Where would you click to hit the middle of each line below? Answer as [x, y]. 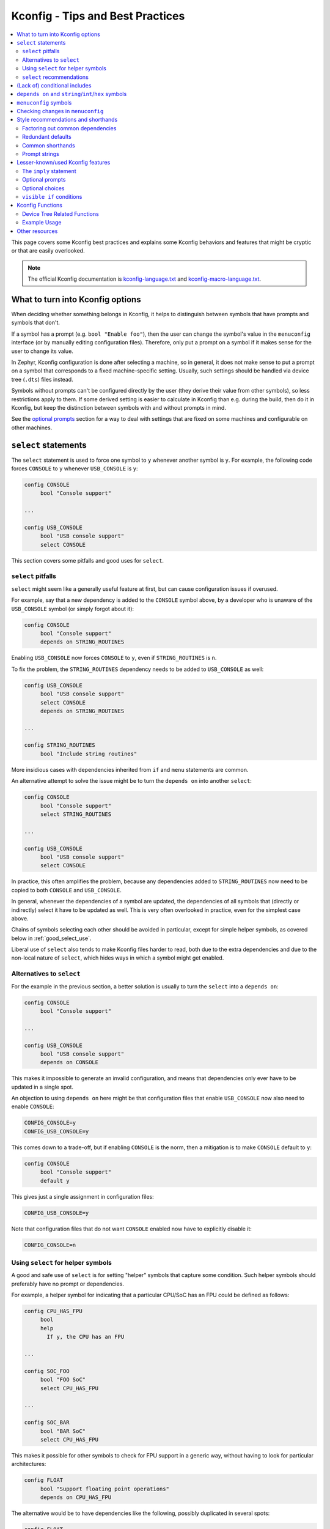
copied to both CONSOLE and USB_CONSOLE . [66, 890]
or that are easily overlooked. [48, 251]
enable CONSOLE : [33, 1106]
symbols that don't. [36, 323]
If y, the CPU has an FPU [86, 1337]
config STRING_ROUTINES [60, 745]
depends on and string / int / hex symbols [72, 94]
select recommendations [55, 77]
